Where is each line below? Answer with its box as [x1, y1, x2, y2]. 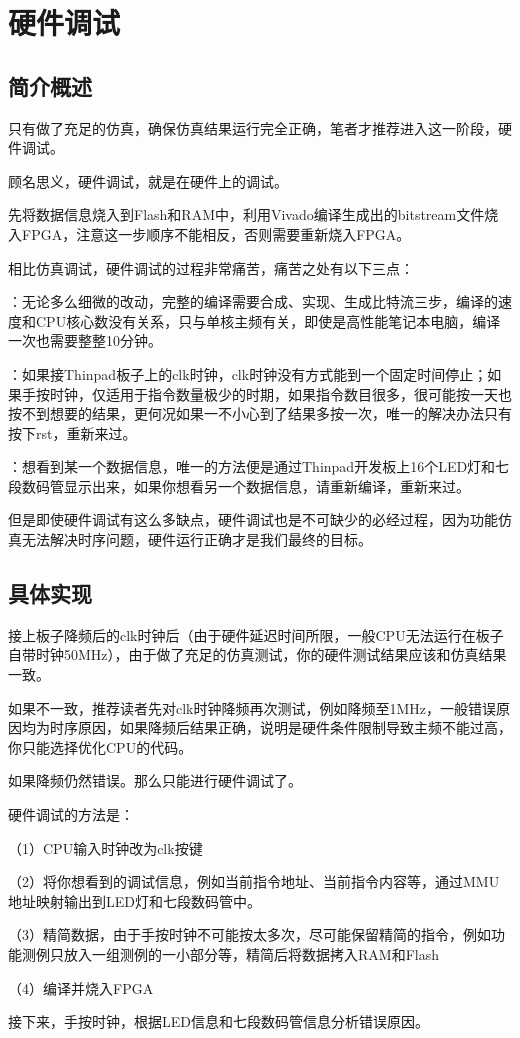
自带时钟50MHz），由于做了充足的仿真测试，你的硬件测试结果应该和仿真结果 [8, 644, 507, 665]
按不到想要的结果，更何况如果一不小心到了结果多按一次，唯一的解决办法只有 [8, 403, 512, 424]
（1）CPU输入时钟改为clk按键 [8, 837, 203, 858]
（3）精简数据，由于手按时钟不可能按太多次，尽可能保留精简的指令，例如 [8, 924, 491, 945]
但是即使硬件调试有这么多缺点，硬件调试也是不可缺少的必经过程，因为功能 [8, 509, 498, 530]
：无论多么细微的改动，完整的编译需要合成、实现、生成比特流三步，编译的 [8, 291, 498, 312]
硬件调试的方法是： [8, 804, 134, 825]
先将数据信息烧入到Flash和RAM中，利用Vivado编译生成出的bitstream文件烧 [8, 204, 499, 225]
